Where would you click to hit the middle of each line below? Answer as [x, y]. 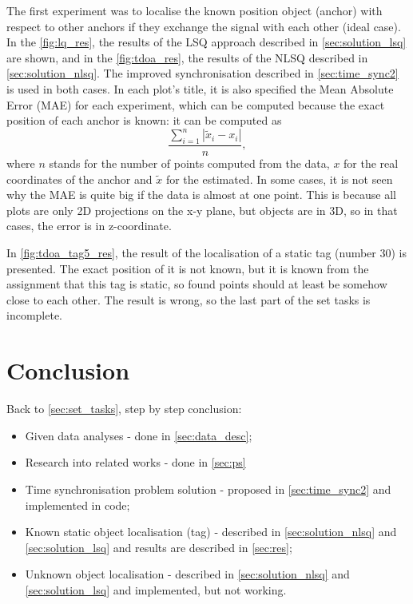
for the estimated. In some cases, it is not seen [279, 179]
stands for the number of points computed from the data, [189, 163]
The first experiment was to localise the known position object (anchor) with [195, 10]
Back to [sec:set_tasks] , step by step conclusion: [124, 409]
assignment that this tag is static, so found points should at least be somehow [197, 284]
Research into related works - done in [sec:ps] [135, 462]
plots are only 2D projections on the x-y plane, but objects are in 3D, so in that [202, 210]
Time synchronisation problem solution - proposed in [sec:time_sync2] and [208, 489]
